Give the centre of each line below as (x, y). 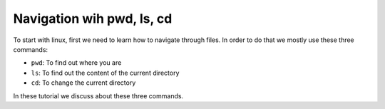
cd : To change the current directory (83, 83)
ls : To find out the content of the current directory (105, 73)
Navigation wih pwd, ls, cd (93, 19)
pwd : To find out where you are (76, 63)
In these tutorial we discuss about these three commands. (98, 95)
